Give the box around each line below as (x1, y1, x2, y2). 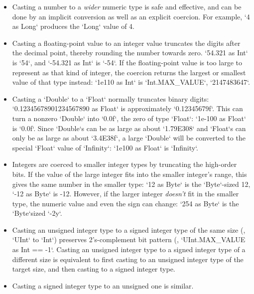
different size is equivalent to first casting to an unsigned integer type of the (12, 254, 244, 264)
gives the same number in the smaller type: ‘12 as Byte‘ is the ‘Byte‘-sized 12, (12, 178, 251, 189)
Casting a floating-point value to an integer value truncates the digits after (12, 37, 241, 48)
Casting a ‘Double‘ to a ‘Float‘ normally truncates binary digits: (12, 93, 209, 104)
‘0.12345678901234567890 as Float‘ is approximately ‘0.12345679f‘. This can (12, 103, 243, 114)
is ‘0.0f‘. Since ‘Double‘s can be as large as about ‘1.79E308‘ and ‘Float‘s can (12, 123, 246, 133)
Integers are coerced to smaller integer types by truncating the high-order (12, 159, 237, 169)
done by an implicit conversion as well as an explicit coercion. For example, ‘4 (12, 11, 250, 21)
